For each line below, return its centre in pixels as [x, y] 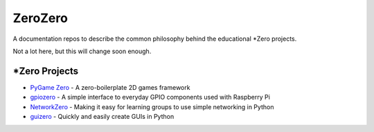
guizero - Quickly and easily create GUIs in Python [102, 117]
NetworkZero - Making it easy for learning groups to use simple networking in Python [152, 106]
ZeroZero [41, 18]
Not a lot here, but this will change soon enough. [82, 51]
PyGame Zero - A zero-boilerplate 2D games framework [110, 87]
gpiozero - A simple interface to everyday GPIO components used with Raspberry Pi [150, 97]
